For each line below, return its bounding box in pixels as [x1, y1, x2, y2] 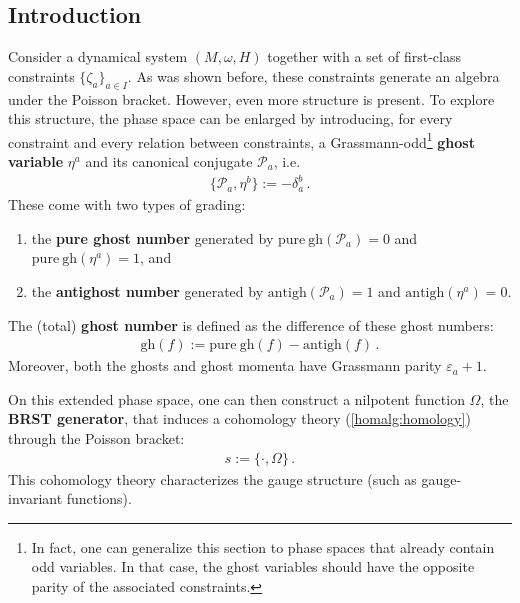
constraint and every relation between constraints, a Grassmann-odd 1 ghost [8, 128, 475, 152]
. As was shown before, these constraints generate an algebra [127, 65, 500, 86]
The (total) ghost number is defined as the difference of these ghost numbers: [8, 314, 494, 335]
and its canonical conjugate [85, 151, 253, 172]
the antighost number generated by [31, 280, 264, 301]
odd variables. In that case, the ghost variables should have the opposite [31, 556, 475, 577]
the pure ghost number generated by [31, 227, 274, 248]
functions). [66, 488, 132, 509]
